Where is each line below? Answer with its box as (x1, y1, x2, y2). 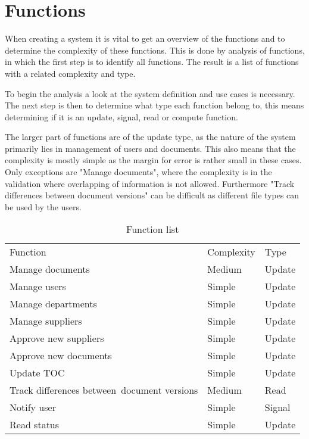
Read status (10, 418, 60, 432)
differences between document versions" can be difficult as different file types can (5, 189, 299, 201)
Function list (126, 222, 179, 236)
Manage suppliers (10, 314, 82, 328)
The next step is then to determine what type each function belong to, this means (5, 99, 304, 111)
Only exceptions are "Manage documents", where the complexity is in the (5, 166, 272, 178)
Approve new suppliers (10, 331, 104, 345)
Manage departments (10, 297, 97, 311)
